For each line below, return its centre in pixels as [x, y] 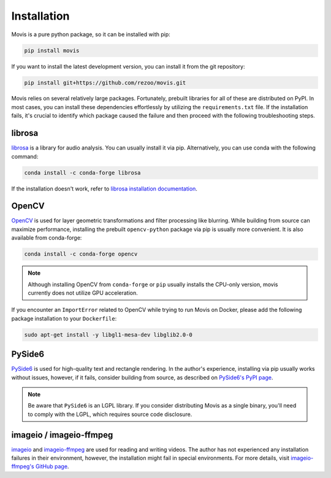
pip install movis [52, 50]
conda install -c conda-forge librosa [82, 173]
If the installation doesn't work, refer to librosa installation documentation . [104, 188]
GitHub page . [52, 466]
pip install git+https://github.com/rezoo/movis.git [105, 82]
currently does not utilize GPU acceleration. [83, 293]
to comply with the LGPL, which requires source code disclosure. [110, 414]
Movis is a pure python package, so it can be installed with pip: [91, 34]
